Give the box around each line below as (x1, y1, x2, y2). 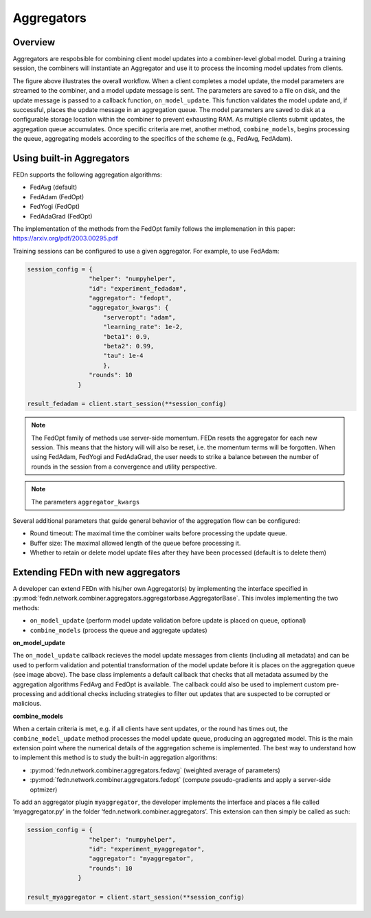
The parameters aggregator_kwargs (31, 497, 140, 506)
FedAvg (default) (30, 183, 78, 192)
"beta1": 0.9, (103, 333, 151, 340)
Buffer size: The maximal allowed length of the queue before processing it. (30, 539, 241, 547)
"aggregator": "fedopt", (88, 294, 172, 302)
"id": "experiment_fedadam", (88, 284, 187, 292)
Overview (12, 36, 56, 48)
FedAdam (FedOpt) (30, 192, 85, 201)
